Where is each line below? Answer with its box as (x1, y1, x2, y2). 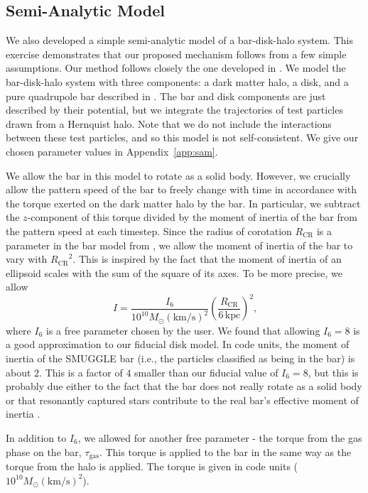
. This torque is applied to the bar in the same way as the (99, 444, 352, 459)
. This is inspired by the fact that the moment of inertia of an (72, 251, 342, 266)
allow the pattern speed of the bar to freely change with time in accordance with (6, 182, 357, 197)
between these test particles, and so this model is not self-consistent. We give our (6, 130, 359, 145)
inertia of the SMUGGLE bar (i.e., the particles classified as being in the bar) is (6, 350, 355, 365)
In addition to (6, 430, 67, 445)
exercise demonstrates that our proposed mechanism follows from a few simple (6, 46, 347, 61)
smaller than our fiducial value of (134, 364, 278, 379)
